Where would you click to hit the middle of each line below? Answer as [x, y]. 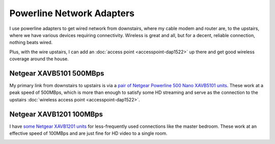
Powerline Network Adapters [72, 13]
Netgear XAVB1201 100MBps [56, 114]
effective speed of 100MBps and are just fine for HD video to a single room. [88, 133]
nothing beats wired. [31, 43]
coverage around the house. [39, 59]
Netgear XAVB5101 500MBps [57, 73]
